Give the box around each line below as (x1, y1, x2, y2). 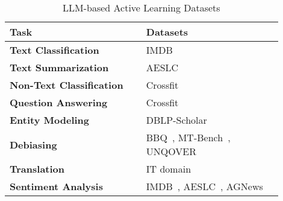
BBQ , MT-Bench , (146, 130, 231, 144)
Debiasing (10, 137, 57, 152)
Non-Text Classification (10, 78, 123, 92)
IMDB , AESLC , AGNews (146, 179, 263, 193)
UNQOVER (146, 144, 196, 158)
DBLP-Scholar (146, 113, 207, 127)
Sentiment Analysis (10, 179, 103, 193)
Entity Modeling (10, 113, 90, 127)
